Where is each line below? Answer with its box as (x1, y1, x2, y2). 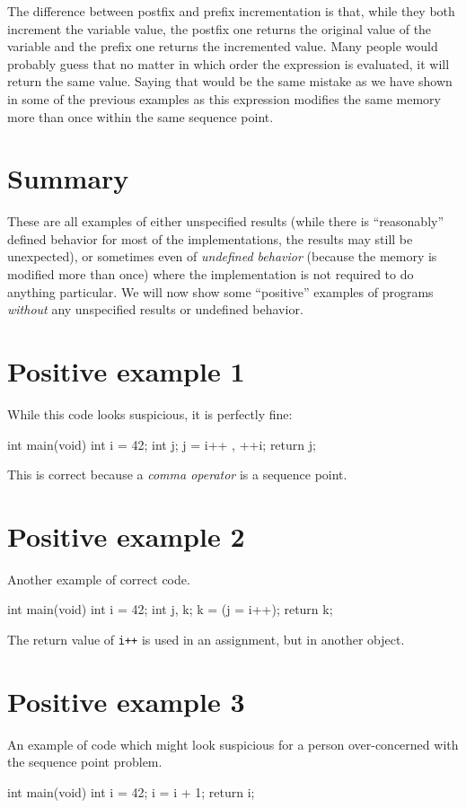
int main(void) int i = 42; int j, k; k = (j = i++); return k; (7, 600, 333, 619)
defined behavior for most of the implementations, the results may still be (7, 229, 413, 248)
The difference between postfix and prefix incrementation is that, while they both (7, 2, 455, 20)
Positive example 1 (7, 353, 245, 390)
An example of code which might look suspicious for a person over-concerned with (7, 734, 459, 753)
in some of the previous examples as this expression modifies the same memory (7, 89, 441, 108)
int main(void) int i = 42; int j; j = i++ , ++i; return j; (7, 435, 316, 453)
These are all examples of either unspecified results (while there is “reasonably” (7, 212, 444, 231)
